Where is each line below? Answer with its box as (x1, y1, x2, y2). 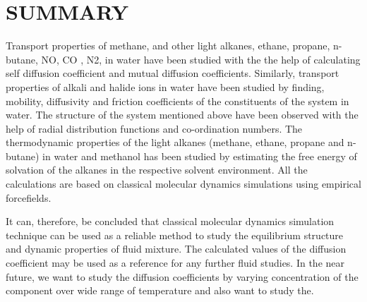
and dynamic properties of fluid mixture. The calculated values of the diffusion (6, 241, 347, 256)
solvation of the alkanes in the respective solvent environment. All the (6, 162, 308, 177)
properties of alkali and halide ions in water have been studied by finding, (6, 79, 325, 94)
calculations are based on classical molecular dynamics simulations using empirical (6, 176, 361, 191)
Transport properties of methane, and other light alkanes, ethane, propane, (6, 38, 330, 53)
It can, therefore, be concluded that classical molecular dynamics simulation (6, 214, 335, 229)
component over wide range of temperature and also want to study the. (6, 283, 314, 298)
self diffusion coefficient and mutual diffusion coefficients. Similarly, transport (6, 66, 339, 80)
